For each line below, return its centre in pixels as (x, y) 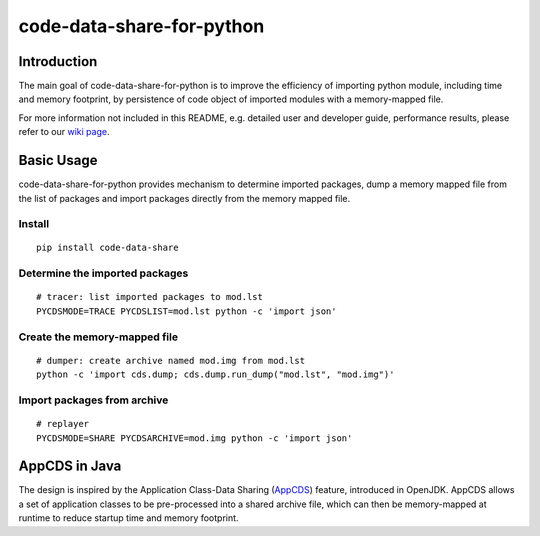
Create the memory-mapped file (98, 337)
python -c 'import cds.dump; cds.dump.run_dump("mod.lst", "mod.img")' (215, 374)
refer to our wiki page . (64, 132)
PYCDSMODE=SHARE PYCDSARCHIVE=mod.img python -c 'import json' (194, 438)
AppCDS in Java (70, 466)
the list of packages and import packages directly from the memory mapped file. (184, 198)
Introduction (58, 61)
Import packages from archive (93, 400)
